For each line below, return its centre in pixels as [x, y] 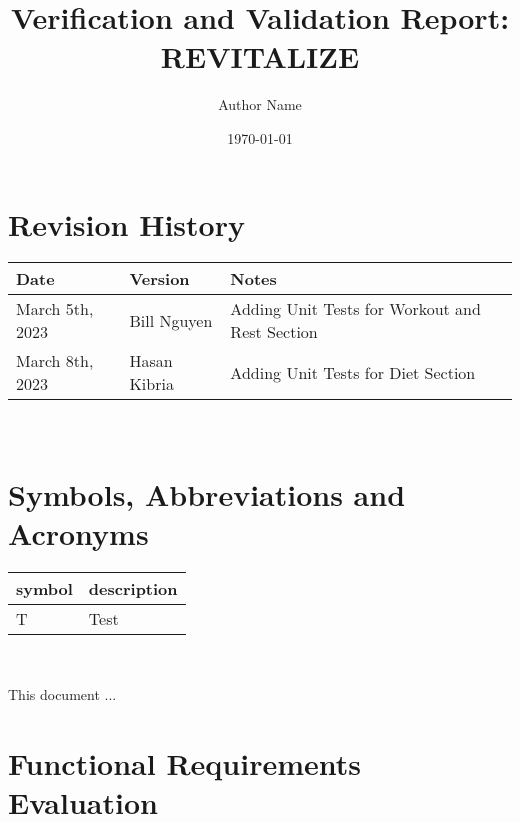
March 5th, [55, 309]
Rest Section [274, 332]
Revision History [126, 223]
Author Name [260, 104]
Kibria [151, 384]
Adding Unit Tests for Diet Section [353, 372]
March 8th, [55, 361]
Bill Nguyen [171, 320]
